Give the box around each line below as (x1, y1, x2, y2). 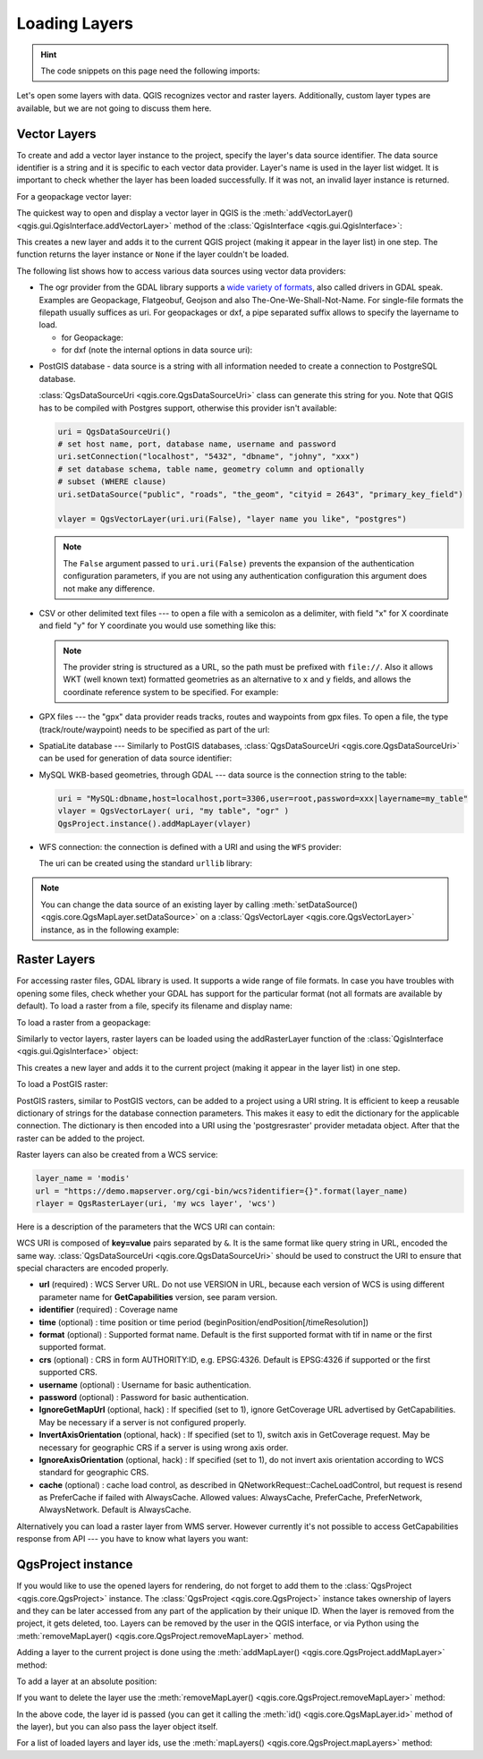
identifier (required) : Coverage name (38, 1304, 178, 1315)
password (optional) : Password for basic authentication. (38, 1391, 250, 1402)
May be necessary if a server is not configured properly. (38, 1416, 247, 1427)
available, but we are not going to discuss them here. (16, 103, 212, 114)
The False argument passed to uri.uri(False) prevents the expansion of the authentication (63, 557, 415, 568)
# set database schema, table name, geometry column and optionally (57, 463, 365, 474)
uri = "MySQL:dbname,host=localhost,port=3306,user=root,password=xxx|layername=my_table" (57, 793, 469, 803)
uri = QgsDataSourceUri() (57, 426, 172, 437)
